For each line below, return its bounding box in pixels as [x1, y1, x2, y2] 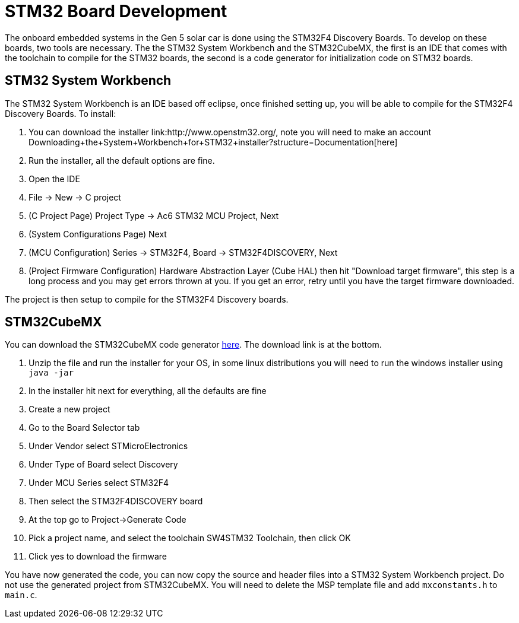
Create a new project [29, 404, 110, 415]
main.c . [5, 590, 37, 600]
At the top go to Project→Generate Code [29, 514, 186, 525]
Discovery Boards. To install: [5, 108, 116, 119]
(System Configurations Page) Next [29, 228, 167, 239]
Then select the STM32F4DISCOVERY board [29, 496, 203, 507]
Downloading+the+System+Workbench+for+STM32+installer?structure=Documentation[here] [29, 136, 398, 147]
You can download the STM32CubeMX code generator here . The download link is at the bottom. [5, 339, 382, 350]
